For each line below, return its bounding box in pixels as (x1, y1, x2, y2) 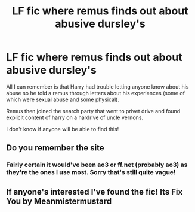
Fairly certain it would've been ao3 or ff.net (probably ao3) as (6, 160, 188, 169)
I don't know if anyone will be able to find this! (6, 125, 119, 132)
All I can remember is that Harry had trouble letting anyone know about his (6, 83, 189, 90)
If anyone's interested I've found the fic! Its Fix (6, 187, 183, 197)
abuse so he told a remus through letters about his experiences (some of (6, 89, 185, 96)
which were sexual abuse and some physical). (6, 96, 120, 103)
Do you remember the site (6, 143, 104, 153)
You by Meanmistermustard (6, 196, 112, 206)
